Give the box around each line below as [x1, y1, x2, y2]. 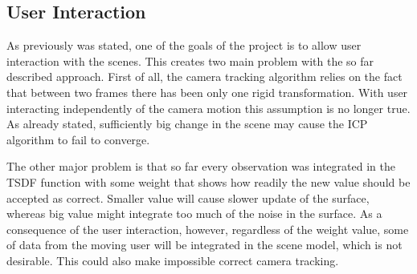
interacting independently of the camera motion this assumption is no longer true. [6, 99, 411, 116]
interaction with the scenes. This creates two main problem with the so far [6, 52, 374, 69]
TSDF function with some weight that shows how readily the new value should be [6, 173, 411, 190]
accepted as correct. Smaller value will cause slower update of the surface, [6, 189, 370, 206]
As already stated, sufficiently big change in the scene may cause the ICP [6, 115, 368, 132]
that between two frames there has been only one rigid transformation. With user [6, 83, 408, 100]
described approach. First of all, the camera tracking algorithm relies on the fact [6, 68, 403, 85]
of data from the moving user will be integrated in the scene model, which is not [6, 236, 403, 253]
